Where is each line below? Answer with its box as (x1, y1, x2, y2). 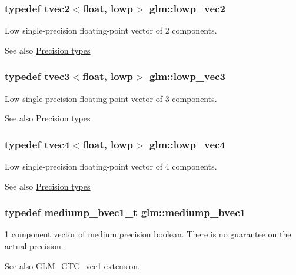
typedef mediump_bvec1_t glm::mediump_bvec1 (5, 205, 245, 220)
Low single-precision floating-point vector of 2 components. (5, 24, 217, 37)
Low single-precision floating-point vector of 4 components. (5, 160, 217, 173)
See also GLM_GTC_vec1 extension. (5, 259, 140, 271)
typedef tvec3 (5, 69, 70, 84)
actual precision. (5, 240, 64, 252)
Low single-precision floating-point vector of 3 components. (5, 92, 217, 104)
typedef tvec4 (5, 137, 70, 151)
